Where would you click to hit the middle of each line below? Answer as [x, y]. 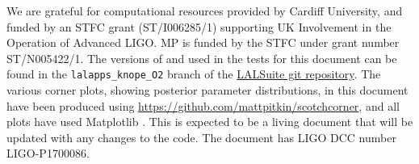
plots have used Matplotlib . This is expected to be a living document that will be [210, 122]
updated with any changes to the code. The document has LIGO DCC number [201, 137]
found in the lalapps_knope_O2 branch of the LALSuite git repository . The [194, 74]
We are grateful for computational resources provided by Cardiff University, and [205, 11]
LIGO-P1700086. [48, 153]
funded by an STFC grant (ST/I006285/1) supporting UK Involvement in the [199, 26]
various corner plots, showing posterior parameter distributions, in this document [207, 90]
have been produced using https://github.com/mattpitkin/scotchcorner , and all [203, 105]
